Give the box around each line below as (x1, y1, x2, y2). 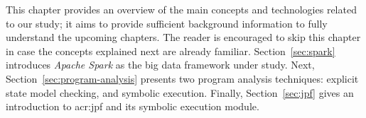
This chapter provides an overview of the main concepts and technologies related (6, 2, 357, 16)
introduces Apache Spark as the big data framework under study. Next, (6, 57, 315, 72)
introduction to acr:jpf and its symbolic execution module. (6, 99, 259, 114)
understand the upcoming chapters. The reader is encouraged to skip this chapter (6, 30, 361, 45)
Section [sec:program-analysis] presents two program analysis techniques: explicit (6, 71, 359, 85)
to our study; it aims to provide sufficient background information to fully (6, 16, 328, 30)
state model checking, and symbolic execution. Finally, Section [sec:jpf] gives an (6, 85, 354, 100)
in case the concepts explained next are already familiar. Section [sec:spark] (6, 43, 335, 58)
